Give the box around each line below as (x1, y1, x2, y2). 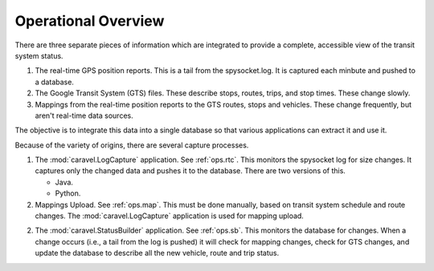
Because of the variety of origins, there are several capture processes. (14, 140, 249, 150)
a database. (35, 77, 74, 87)
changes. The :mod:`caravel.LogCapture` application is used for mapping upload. (35, 211, 305, 220)
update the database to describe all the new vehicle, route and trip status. (35, 249, 280, 258)
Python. (55, 188, 81, 198)
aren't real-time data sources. (35, 111, 133, 120)
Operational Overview (14, 12, 165, 30)
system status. (14, 51, 63, 60)
